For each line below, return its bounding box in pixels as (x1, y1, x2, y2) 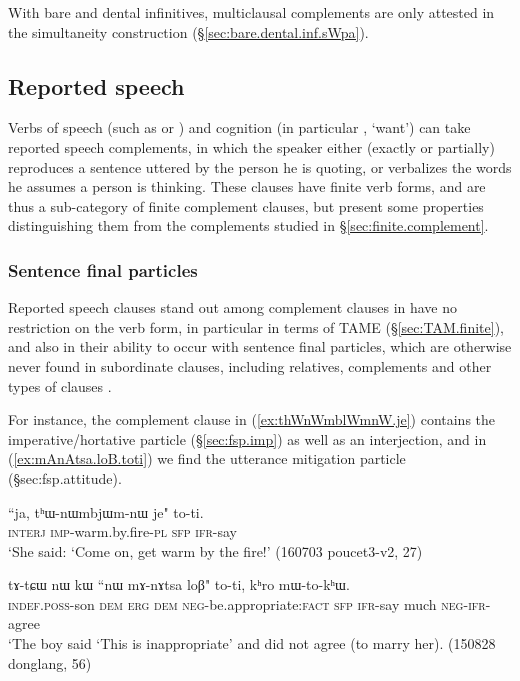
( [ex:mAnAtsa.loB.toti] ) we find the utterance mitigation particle (8, 448, 406, 469)
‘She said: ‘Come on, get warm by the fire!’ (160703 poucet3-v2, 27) (8, 540, 423, 561)
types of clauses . (8, 375, 112, 396)
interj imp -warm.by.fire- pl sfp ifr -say (8, 521, 237, 542)
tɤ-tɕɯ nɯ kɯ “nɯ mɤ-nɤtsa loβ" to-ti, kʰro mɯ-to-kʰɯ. (8, 574, 350, 595)
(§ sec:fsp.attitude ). (8, 467, 122, 488)
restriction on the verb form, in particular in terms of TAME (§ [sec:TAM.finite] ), (8, 316, 504, 337)
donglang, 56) (8, 652, 92, 673)
